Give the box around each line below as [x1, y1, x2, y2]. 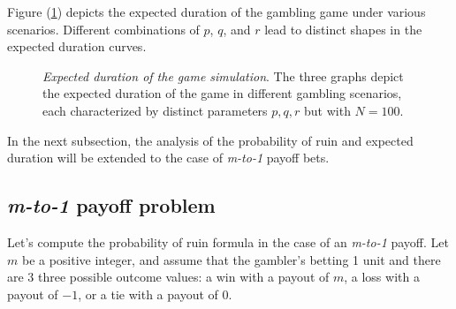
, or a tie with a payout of [78, 284, 218, 303]
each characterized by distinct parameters [42, 101, 268, 119]
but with [304, 101, 351, 119]
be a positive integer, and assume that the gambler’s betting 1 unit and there [21, 250, 441, 268]
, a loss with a [344, 268, 420, 286]
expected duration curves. [7, 37, 147, 56]
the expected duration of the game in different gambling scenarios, [42, 84, 402, 102]
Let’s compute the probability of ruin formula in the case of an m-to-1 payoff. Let [7, 232, 449, 251]
